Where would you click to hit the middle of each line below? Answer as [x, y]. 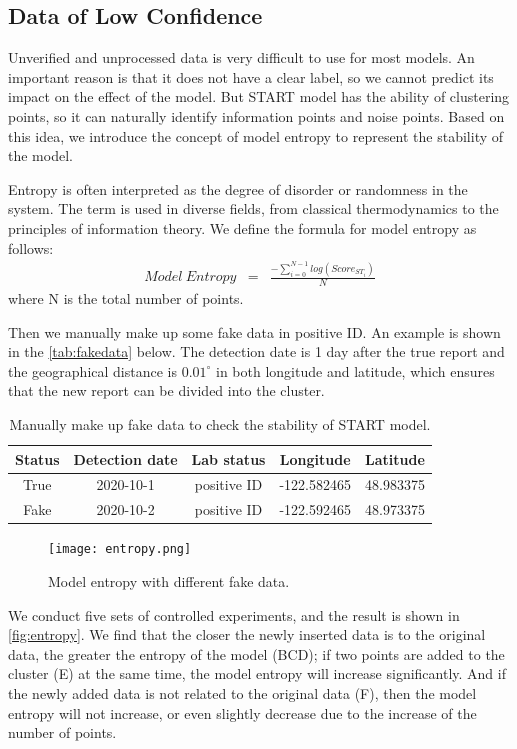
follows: [31, 247]
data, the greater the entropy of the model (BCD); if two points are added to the [256, 653]
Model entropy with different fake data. [169, 580]
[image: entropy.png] [120, 549]
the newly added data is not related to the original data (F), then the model [242, 692]
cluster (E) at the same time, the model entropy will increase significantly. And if [257, 673]
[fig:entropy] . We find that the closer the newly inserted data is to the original [247, 634]
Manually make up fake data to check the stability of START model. [220, 423]
